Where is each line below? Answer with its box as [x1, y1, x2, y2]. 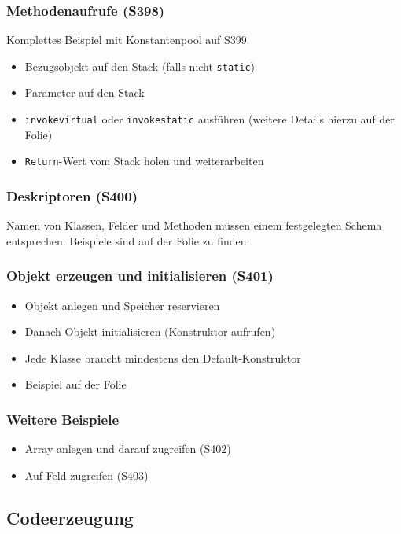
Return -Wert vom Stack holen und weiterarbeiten [24, 153, 264, 169]
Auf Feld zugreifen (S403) [24, 466, 149, 483]
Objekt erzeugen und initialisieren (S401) [6, 266, 274, 285]
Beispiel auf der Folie [24, 376, 127, 392]
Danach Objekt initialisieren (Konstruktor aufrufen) [24, 323, 276, 340]
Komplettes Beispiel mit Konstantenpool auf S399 [6, 31, 247, 48]
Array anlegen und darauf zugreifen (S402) [24, 440, 231, 457]
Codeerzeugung [6, 505, 134, 529]
